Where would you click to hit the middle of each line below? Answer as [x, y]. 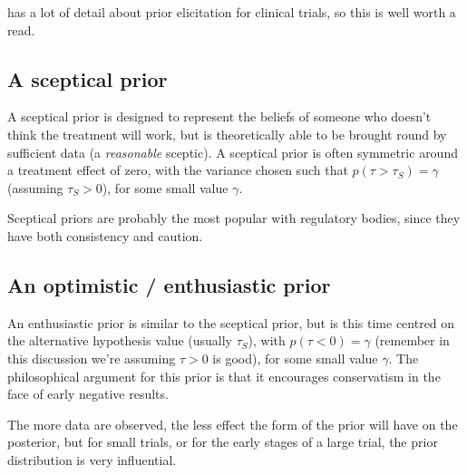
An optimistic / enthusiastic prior [169, 284]
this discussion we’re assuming [92, 358]
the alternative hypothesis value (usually [120, 340]
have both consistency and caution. [105, 235]
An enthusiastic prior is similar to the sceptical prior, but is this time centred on [231, 322]
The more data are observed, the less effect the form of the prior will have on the [233, 424]
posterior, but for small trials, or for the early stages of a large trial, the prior [223, 442]
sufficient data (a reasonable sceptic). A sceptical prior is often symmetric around [233, 152]
